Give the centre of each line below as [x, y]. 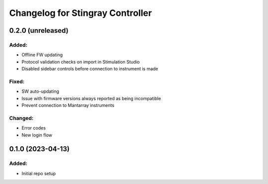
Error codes [34, 128]
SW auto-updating [40, 91]
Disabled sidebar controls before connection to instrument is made [90, 69]
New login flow [37, 135]
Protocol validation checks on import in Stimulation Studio [81, 61]
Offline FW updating [42, 55]
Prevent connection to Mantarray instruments [68, 105]
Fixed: [17, 81]
